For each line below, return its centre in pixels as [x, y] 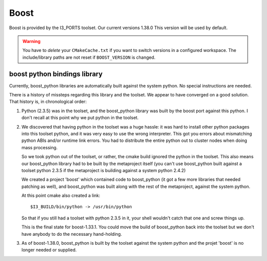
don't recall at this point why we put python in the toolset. [80, 118]
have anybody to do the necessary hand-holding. [72, 234]
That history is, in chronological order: [48, 102]
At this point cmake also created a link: [61, 196]
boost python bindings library [56, 74]
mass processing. [40, 147]
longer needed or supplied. [49, 250]
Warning [31, 41]
